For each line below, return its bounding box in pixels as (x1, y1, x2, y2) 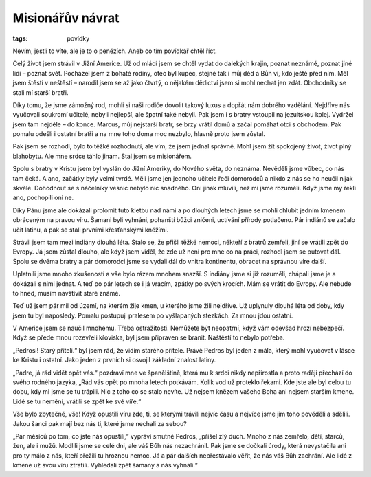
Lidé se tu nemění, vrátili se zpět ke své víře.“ (12, 397, 142, 406)
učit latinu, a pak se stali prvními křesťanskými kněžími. (12, 225, 169, 234)
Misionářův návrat (12, 10, 120, 25)
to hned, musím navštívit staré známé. (12, 289, 120, 297)
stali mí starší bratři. (12, 88, 69, 96)
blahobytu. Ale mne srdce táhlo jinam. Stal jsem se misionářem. (12, 152, 192, 160)
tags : (12, 34, 28, 43)
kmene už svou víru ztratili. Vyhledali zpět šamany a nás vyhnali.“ (12, 461, 199, 469)
